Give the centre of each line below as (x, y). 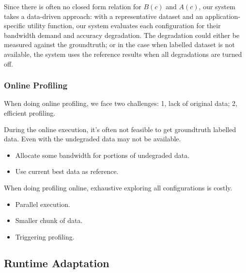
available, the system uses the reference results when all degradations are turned (123, 54)
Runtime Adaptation (57, 263)
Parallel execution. (43, 204)
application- (223, 16)
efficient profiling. (30, 112)
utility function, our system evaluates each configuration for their (124, 26)
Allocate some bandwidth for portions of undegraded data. (102, 155)
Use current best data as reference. (67, 171)
